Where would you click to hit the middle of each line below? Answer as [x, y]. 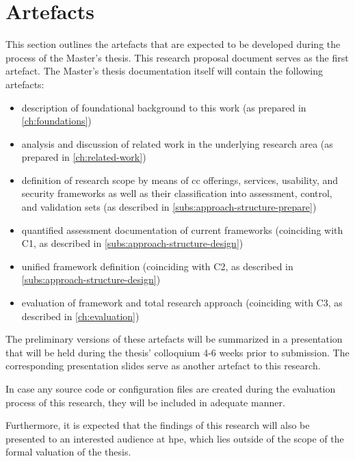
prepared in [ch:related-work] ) [84, 157]
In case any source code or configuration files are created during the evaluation [171, 388]
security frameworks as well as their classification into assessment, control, [177, 193]
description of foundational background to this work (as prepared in [164, 107]
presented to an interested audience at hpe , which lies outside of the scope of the [175, 438]
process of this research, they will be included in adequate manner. [145, 402]
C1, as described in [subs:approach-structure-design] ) [132, 243]
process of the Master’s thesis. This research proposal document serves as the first [177, 57]
